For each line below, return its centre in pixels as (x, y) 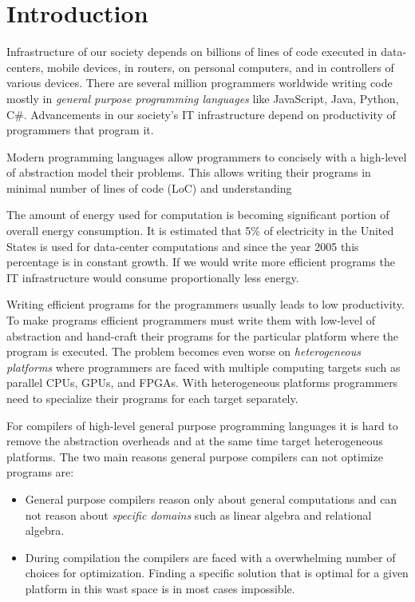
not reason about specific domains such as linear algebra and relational (198, 514)
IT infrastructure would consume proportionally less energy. (153, 277)
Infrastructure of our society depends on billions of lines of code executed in (192, 52)
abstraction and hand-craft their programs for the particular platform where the (202, 335)
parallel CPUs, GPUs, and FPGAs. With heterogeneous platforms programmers (202, 383)
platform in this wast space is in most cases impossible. (160, 588)
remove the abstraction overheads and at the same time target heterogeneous (195, 441)
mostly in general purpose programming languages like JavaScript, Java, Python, (203, 98)
